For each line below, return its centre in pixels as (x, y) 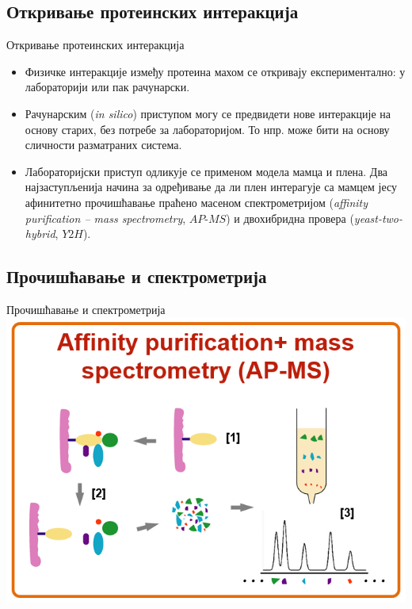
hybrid (40, 234)
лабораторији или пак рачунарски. (107, 87)
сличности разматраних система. (103, 145)
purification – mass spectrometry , (105, 218)
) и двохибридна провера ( (290, 218)
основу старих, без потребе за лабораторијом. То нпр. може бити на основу (207, 129)
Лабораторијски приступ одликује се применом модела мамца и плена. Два (206, 171)
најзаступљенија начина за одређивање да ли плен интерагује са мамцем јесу (211, 187)
